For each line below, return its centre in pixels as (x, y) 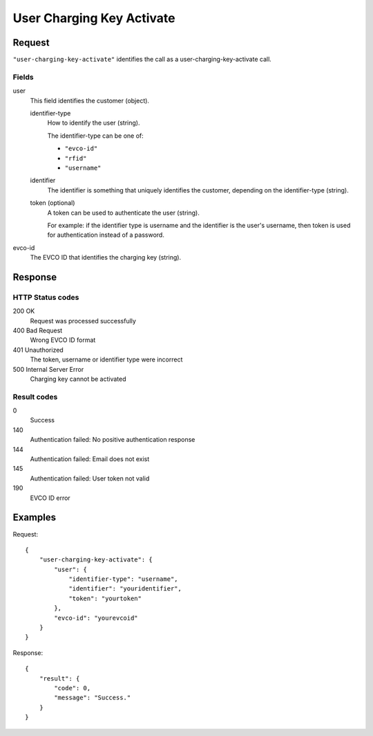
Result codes (35, 397)
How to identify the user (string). (94, 123)
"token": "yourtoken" (105, 598)
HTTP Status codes (46, 297)
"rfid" (76, 158)
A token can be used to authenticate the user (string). (123, 213)
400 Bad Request (38, 330)
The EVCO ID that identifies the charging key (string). (106, 258)
